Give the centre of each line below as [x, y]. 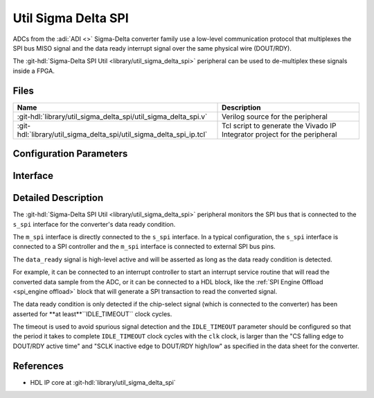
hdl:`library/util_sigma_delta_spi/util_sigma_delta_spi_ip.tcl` [112, 134]
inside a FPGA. [34, 71]
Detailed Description [58, 198]
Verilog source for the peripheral [275, 116]
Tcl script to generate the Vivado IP [279, 126]
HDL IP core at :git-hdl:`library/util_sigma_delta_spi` [103, 382]
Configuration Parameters [70, 154]
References [38, 366]
